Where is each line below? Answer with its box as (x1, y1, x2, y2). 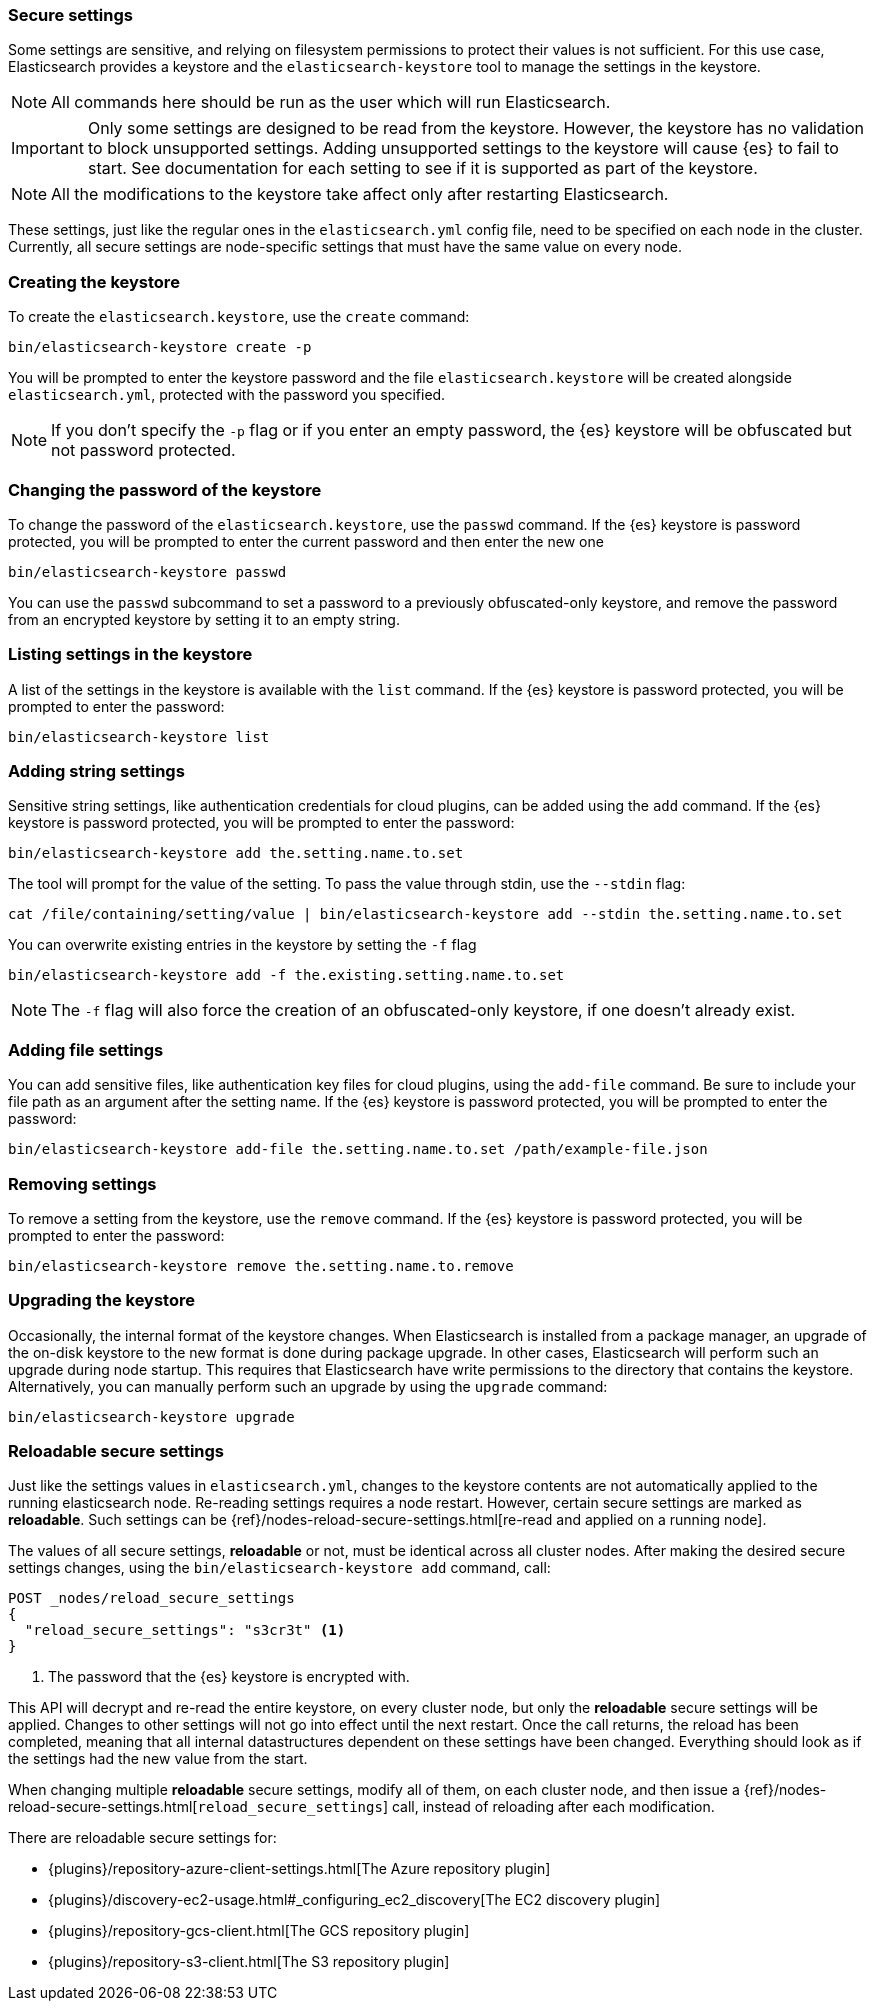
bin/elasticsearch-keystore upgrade (8, 1408, 295, 1425)
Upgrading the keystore (8, 1290, 195, 1311)
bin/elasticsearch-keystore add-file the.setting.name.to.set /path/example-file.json (8, 1141, 708, 1158)
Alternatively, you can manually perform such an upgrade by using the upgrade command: (8, 1377, 608, 1395)
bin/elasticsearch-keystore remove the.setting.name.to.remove (8, 1257, 514, 1274)
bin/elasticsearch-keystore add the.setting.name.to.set (8, 845, 464, 862)
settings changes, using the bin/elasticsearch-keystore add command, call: (8, 1559, 551, 1577)
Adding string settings (8, 761, 185, 781)
